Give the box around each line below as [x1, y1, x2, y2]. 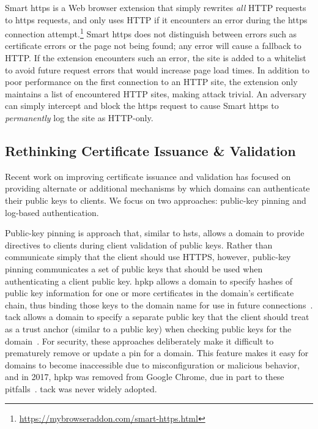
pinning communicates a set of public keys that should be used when [5, 262, 263, 275]
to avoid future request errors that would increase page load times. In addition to [5, 63, 309, 76]
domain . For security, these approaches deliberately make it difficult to [5, 334, 274, 347]
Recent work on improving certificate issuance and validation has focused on [5, 170, 291, 182]
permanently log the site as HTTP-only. [5, 111, 153, 124]
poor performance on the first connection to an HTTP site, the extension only [5, 75, 298, 88]
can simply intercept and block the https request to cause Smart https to [5, 99, 279, 112]
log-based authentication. [5, 206, 99, 218]
